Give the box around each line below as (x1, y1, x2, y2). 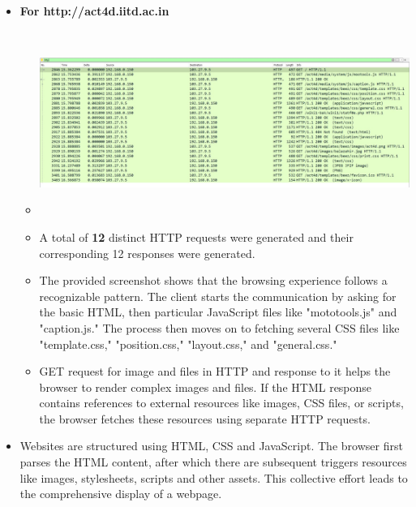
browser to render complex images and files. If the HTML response (39, 378, 372, 395)
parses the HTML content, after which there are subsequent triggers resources (19, 453, 407, 470)
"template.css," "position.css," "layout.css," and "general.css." (39, 335, 337, 352)
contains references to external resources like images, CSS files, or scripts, (39, 394, 404, 411)
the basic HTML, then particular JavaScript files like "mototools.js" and (39, 303, 397, 320)
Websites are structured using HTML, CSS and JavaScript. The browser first (19, 437, 403, 454)
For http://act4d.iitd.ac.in (19, 2, 169, 19)
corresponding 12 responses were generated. (39, 244, 255, 261)
